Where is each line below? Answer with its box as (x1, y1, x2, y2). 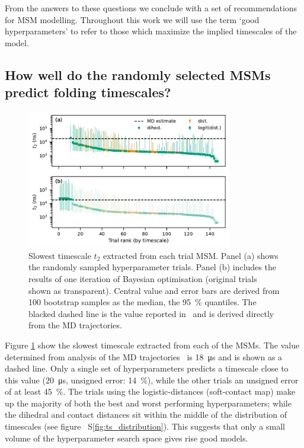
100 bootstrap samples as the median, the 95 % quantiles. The (28, 296, 257, 308)
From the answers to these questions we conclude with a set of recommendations (5, 2, 297, 14)
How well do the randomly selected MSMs (5, 65, 271, 84)
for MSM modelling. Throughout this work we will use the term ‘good (5, 13, 260, 25)
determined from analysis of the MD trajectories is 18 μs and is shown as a (5, 350, 283, 363)
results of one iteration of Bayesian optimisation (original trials (28, 272, 257, 284)
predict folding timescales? (5, 83, 171, 101)
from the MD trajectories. (28, 319, 122, 331)
